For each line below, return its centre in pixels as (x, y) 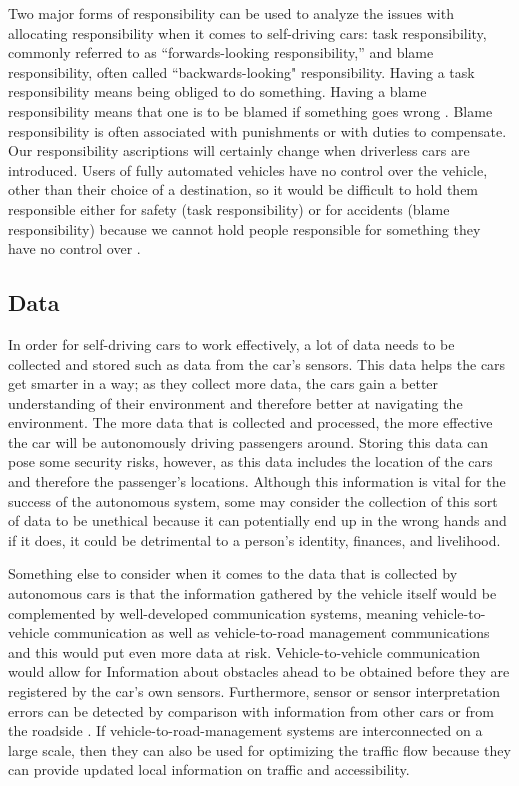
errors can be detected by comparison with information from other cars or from (251, 710)
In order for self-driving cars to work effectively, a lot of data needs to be (231, 343)
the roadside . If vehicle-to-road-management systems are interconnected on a (245, 730)
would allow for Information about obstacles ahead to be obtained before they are (259, 671)
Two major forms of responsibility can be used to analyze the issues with (231, 13)
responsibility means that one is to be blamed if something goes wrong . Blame (250, 110)
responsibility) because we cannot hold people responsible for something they (244, 228)
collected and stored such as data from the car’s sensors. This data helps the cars (257, 363)
